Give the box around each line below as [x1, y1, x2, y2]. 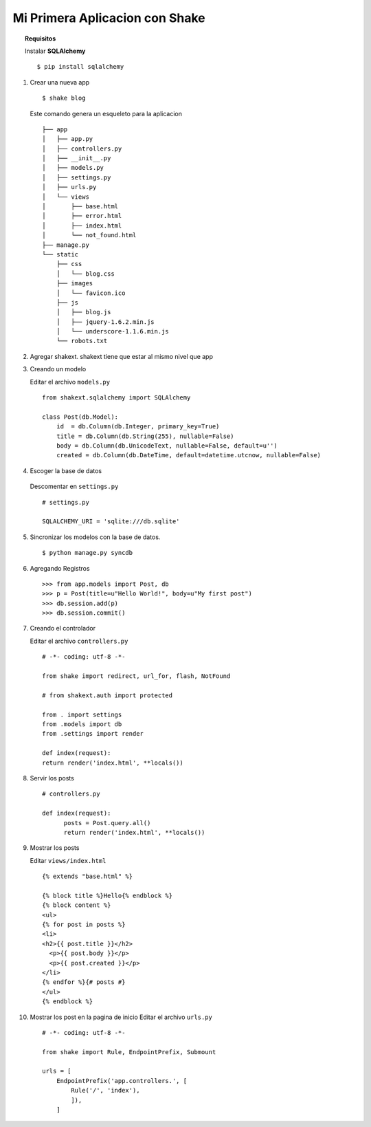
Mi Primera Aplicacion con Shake [12, 10, 205, 25]
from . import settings [42, 710, 122, 719]
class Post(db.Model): [42, 413, 119, 421]
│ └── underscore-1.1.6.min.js [56, 327, 170, 336]
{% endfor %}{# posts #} [42, 978, 126, 986]
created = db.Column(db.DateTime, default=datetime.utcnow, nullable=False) [56, 451, 322, 459]
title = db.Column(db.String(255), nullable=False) [56, 432, 234, 440]
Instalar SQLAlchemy [25, 47, 86, 55]
